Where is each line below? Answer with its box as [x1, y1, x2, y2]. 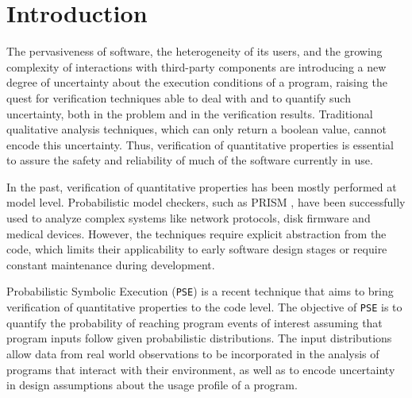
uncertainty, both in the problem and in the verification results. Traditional [6, 105, 373, 122]
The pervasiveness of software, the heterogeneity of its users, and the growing [6, 43, 383, 60]
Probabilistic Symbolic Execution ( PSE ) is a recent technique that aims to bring [6, 283, 394, 299]
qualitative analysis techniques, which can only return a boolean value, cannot [6, 121, 387, 137]
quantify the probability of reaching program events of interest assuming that [6, 314, 383, 330]
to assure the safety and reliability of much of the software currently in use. [6, 152, 373, 168]
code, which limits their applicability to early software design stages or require [6, 241, 387, 257]
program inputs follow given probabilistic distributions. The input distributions [6, 330, 392, 346]
